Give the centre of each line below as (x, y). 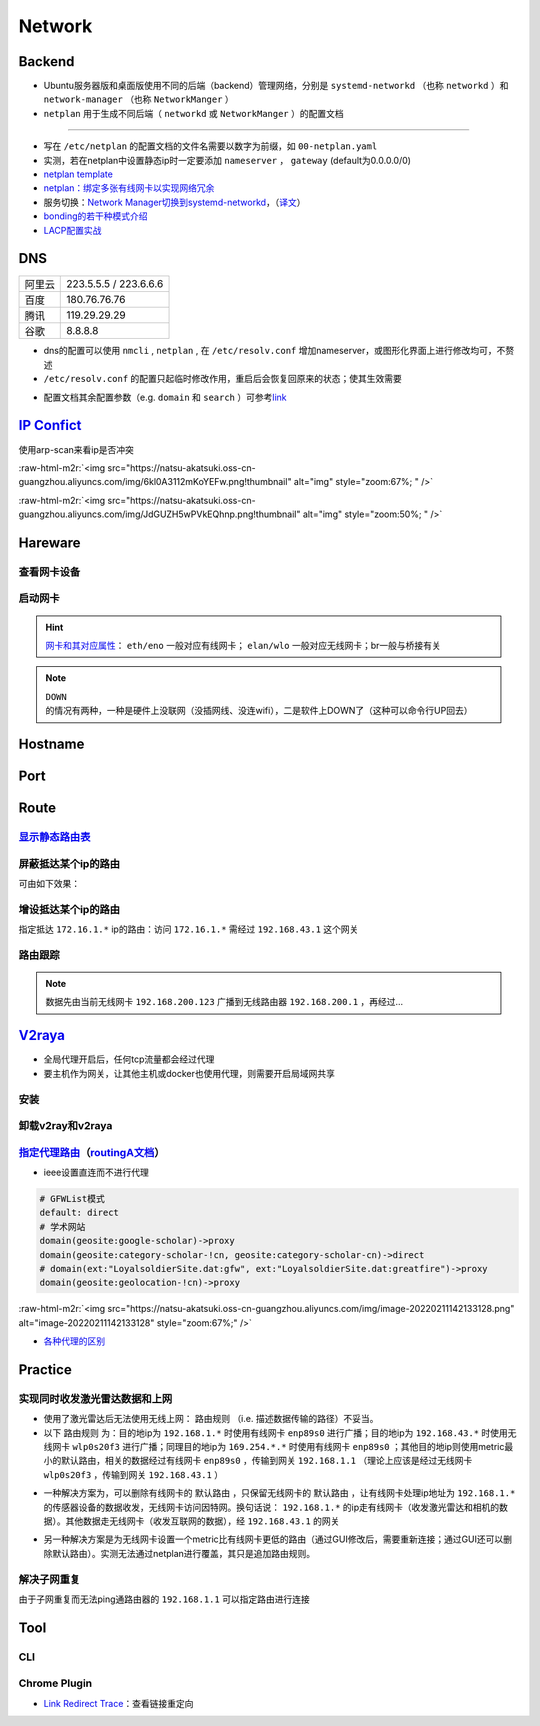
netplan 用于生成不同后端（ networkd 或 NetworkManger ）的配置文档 (193, 113)
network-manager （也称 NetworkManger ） (138, 99)
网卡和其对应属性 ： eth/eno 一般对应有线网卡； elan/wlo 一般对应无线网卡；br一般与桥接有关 (243, 646)
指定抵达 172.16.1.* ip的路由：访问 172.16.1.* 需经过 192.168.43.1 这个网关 (188, 929)
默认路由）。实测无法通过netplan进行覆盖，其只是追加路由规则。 (183, 1553)
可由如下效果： (49, 883)
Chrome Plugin (55, 1683)
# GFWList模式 (72, 1198)
